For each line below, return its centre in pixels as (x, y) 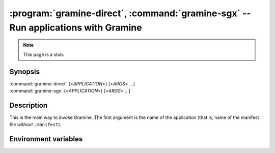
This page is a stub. (44, 54)
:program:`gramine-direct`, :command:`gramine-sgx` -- (130, 13)
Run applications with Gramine (76, 27)
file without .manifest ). (35, 125)
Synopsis (25, 71)
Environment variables (46, 139)
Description (29, 105)
